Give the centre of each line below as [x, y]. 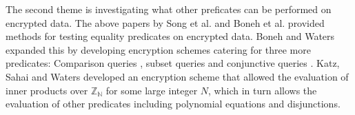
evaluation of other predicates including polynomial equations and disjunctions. [173, 104]
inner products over [47, 90]
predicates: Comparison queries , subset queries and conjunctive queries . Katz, [173, 63]
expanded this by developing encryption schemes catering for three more [158, 49]
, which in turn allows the [263, 90]
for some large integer [152, 90]
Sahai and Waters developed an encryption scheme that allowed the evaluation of [177, 76]
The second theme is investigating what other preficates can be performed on [169, 9]
